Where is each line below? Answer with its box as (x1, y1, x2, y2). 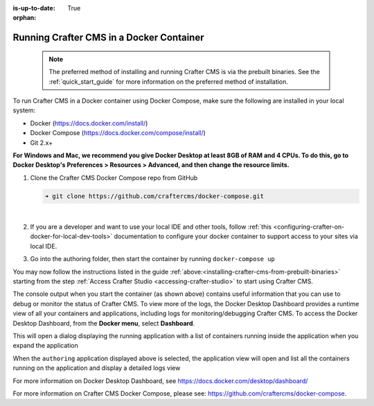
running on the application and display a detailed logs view (12, 364, 181, 372)
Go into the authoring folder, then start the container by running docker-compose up (30, 255, 275, 263)
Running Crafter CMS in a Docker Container (12, 32, 204, 44)
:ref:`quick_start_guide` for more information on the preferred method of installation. (48, 77, 289, 86)
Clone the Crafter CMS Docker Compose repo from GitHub (30, 173, 198, 182)
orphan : (12, 14, 37, 22)
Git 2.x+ (30, 139, 53, 147)
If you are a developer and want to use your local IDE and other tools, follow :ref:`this (30, 222, 272, 231)
